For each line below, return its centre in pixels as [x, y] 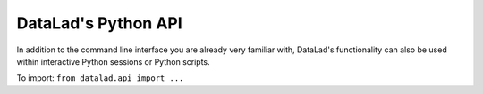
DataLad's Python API [99, 23]
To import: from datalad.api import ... [100, 78]
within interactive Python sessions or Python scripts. [113, 61]
